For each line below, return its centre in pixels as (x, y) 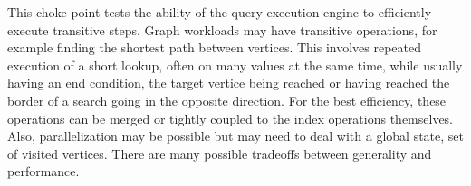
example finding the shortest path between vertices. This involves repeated (215, 47)
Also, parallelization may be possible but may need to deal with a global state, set (236, 136)
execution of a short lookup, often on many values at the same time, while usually (235, 65)
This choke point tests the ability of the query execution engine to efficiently (220, 12)
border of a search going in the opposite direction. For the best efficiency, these (227, 100)
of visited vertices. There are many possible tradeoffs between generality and (220, 153)
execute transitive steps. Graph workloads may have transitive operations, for (222, 29)
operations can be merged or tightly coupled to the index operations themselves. (231, 118)
